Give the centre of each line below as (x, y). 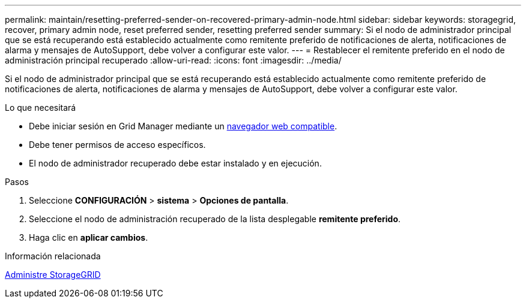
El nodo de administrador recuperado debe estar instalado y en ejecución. (175, 163)
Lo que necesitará (41, 107)
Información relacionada (53, 256)
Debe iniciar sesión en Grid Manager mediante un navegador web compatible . (183, 126)
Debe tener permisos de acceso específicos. (117, 145)
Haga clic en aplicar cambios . (89, 237)
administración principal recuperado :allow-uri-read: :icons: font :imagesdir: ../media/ (173, 60)
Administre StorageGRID (53, 275)
